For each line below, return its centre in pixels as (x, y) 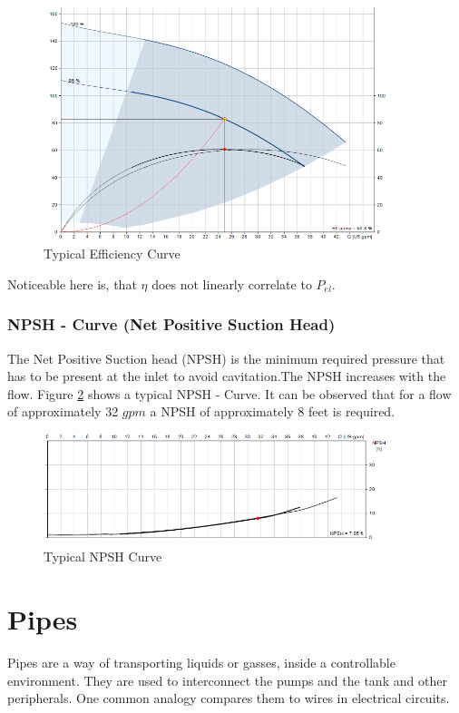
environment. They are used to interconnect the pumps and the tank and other (227, 680)
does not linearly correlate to (232, 283)
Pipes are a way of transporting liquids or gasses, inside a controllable (201, 663)
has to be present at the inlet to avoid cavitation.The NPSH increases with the (227, 376)
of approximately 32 (63, 411)
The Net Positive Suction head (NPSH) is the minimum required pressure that (226, 358)
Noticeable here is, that (72, 283)
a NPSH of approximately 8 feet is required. (273, 411)
